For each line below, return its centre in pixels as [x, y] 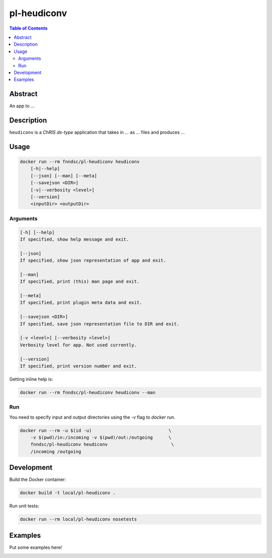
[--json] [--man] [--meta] [64, 176]
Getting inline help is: [31, 379]
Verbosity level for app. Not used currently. [78, 345]
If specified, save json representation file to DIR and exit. [100, 324]
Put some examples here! [36, 547]
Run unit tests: [24, 506]
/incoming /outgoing [56, 451]
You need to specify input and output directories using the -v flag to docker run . [92, 417]
